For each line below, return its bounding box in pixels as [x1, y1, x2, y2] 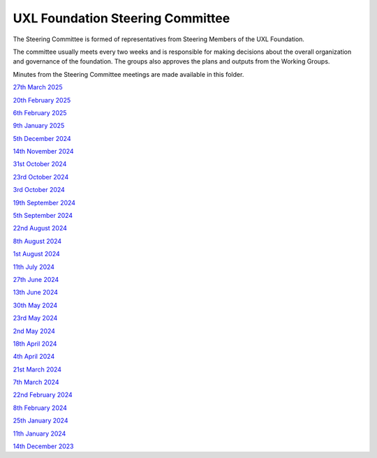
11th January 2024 [13, 429, 66, 438]
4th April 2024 [13, 353, 55, 361]
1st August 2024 [13, 250, 61, 258]
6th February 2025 [13, 108, 67, 117]
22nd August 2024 [13, 224, 68, 232]
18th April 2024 [13, 339, 57, 348]
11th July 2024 [13, 263, 55, 271]
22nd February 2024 [13, 391, 73, 399]
